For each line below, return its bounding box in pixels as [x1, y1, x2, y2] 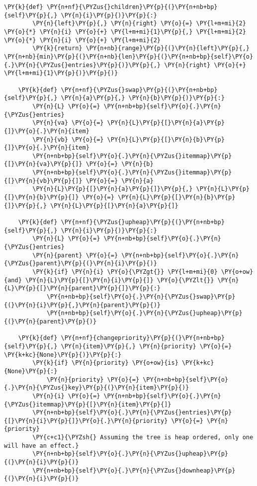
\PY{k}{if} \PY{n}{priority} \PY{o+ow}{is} [32, 359, 178, 367]
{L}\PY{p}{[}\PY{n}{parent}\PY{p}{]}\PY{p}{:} [4, 285, 161, 292]
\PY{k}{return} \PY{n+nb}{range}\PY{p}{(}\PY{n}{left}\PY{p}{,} [32, 45, 250, 52]
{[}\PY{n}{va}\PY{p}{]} [4, 161, 83, 168]
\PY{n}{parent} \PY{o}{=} [32, 251, 118, 259]
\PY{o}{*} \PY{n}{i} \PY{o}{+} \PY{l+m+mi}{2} [4, 36, 161, 44]
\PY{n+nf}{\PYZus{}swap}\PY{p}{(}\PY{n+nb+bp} [61, 86, 218, 93]
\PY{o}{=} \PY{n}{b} [86, 161, 154, 168]
